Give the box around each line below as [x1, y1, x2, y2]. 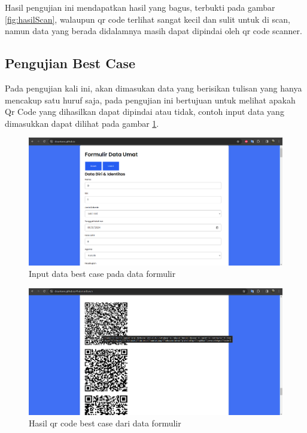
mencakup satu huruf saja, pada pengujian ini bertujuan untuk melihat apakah [5, 93, 296, 106]
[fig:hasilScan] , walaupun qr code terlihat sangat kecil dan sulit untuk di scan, [5, 13, 290, 25]
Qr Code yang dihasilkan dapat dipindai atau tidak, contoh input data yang [5, 105, 284, 118]
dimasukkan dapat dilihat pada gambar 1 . [5, 117, 159, 129]
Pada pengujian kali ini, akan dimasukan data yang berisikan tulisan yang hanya [5, 81, 302, 94]
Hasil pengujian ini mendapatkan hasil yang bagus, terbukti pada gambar [5, 1, 275, 13]
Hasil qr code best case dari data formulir [29, 417, 181, 429]
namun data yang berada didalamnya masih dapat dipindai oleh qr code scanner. [5, 25, 302, 37]
